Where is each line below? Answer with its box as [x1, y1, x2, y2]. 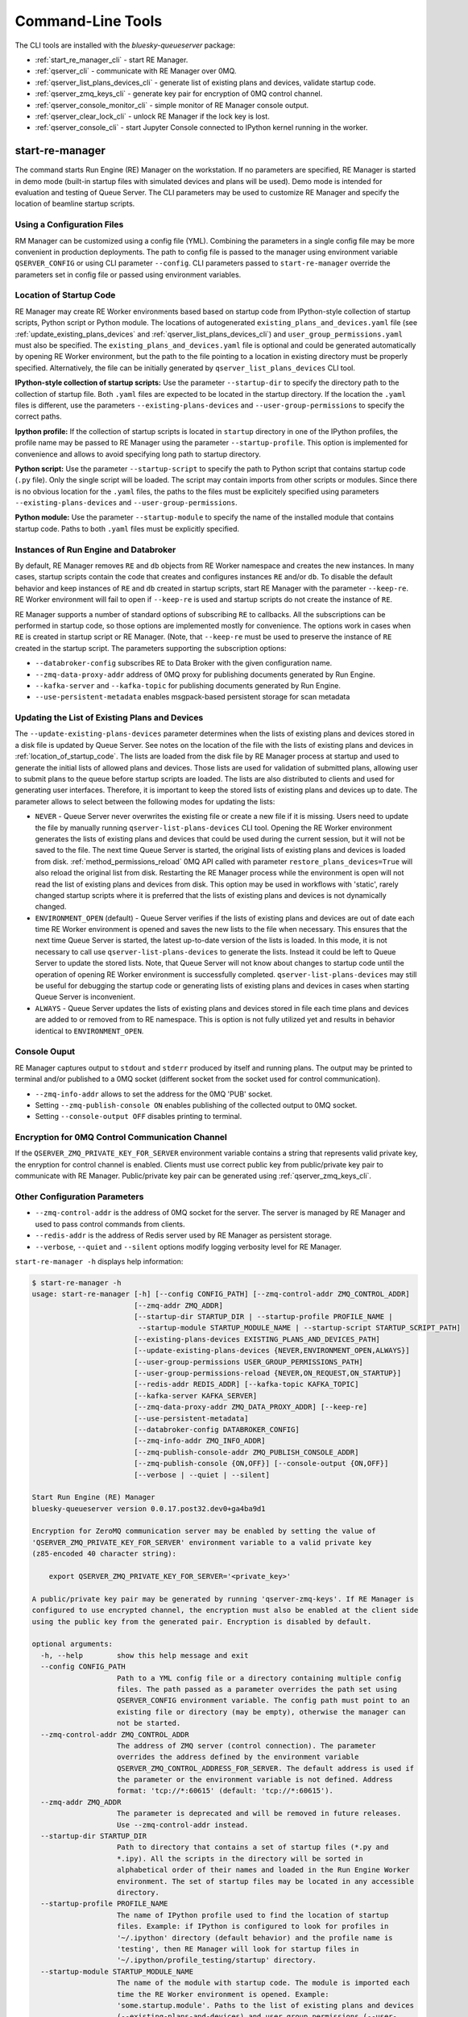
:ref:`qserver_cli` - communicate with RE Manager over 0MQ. [35, 66, 237, 76]
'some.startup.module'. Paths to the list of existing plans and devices [117, 2001, 415, 2010]
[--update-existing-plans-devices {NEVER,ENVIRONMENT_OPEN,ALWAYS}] [133, 1346, 410, 1355]
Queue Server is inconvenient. [35, 992, 136, 1002]
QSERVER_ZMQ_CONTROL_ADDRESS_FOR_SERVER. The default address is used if [117, 1764, 415, 1773]
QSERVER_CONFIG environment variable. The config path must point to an [117, 1696, 410, 1706]
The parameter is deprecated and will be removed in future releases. [117, 1809, 402, 1819]
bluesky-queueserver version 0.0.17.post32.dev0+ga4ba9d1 [31, 1504, 266, 1513]
